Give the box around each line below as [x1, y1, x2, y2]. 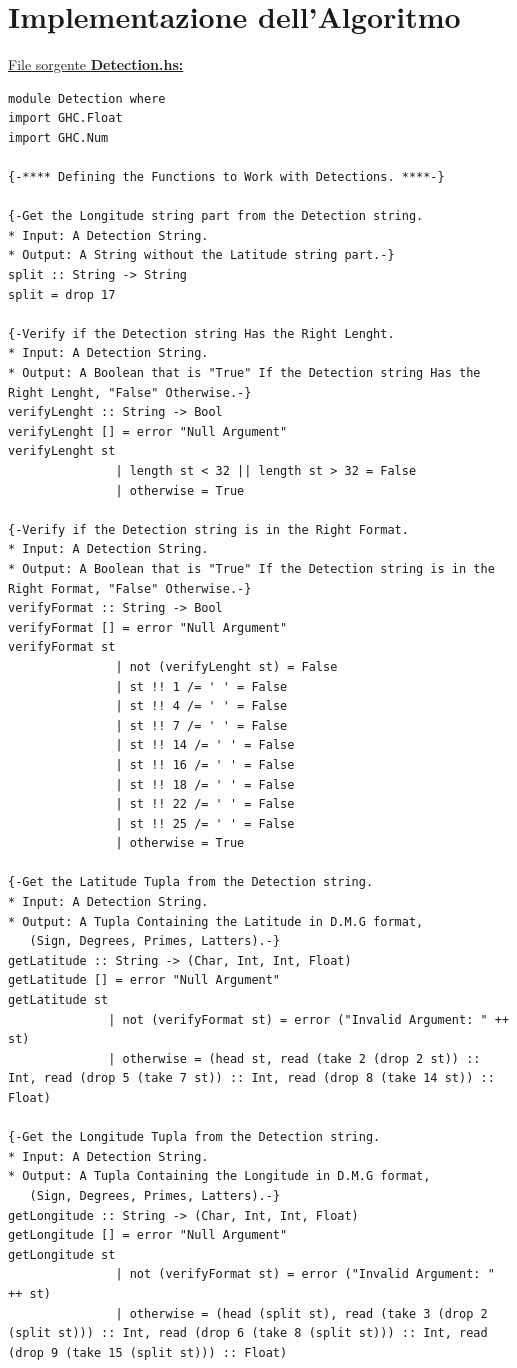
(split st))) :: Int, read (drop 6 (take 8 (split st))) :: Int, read [8, 1326, 488, 1341]
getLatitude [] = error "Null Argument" [8, 973, 281, 988]
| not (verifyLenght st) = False [115, 659, 338, 674]
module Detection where [8, 91, 166, 106]
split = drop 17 [8, 287, 116, 302]
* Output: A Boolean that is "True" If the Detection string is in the [8, 561, 495, 576]
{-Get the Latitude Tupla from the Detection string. [8, 875, 374, 890]
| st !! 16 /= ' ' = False [115, 757, 295, 772]
